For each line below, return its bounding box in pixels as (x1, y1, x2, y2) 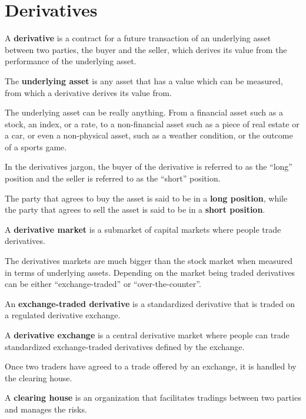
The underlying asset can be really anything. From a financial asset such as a (5, 106, 283, 118)
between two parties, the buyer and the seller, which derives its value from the (5, 43, 287, 55)
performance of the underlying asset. (5, 55, 137, 67)
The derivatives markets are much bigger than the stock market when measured (5, 255, 292, 267)
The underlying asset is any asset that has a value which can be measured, (5, 74, 283, 87)
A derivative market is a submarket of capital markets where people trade (5, 223, 281, 235)
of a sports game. (5, 140, 67, 153)
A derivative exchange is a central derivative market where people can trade (5, 329, 290, 341)
